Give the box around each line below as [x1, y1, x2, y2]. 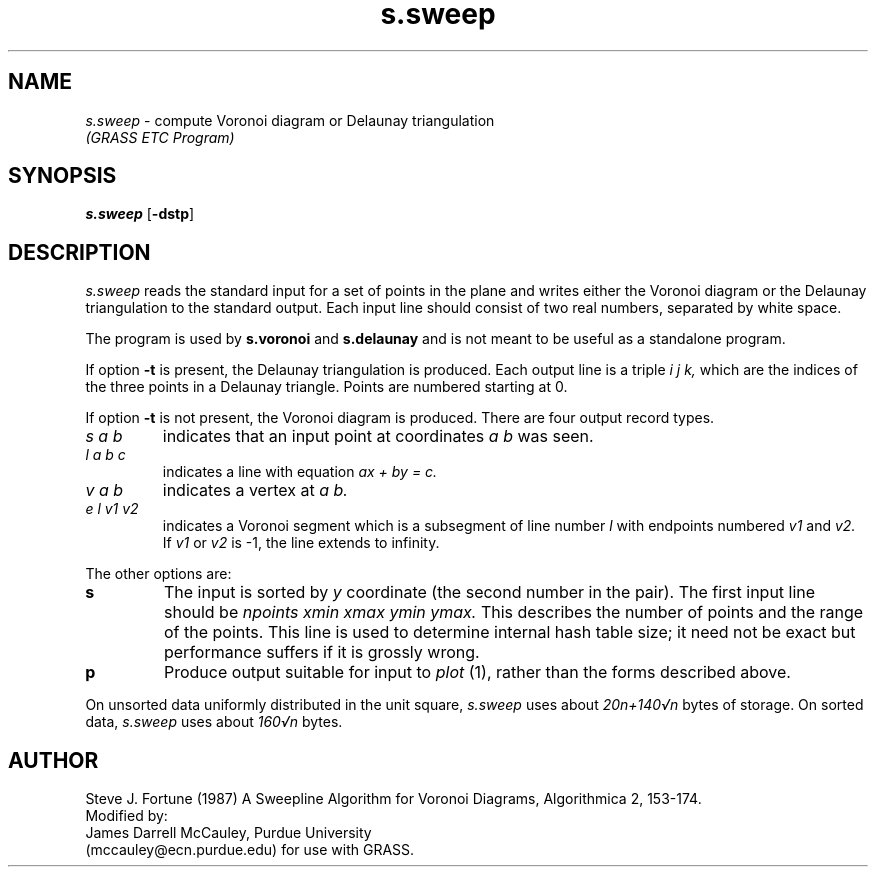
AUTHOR [8, 747, 99, 773]
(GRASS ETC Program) [85, 128, 235, 146]
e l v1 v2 [85, 500, 139, 518]
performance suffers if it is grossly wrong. [163, 642, 480, 663]
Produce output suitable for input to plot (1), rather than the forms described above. [163, 662, 791, 683]
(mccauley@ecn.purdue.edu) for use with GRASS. [85, 841, 415, 859]
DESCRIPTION [8, 239, 151, 265]
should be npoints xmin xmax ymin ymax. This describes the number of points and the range [163, 602, 864, 623]
